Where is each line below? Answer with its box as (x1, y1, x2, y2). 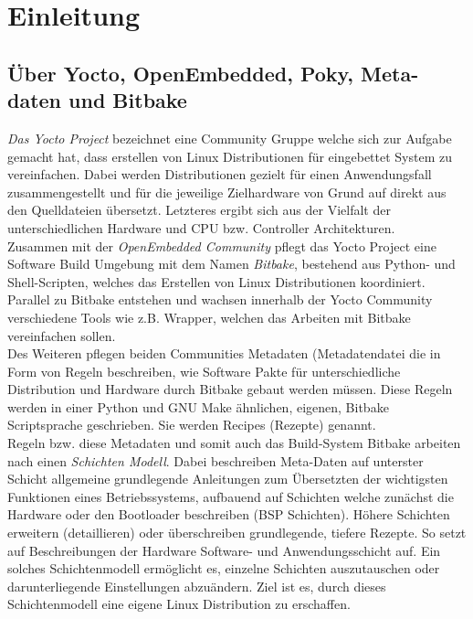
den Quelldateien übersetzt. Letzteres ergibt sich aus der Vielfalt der (7, 200, 391, 219)
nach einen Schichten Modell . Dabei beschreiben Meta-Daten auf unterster (7, 451, 424, 470)
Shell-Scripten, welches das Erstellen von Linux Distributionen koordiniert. (7, 272, 426, 291)
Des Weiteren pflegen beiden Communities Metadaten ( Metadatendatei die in (7, 344, 441, 363)
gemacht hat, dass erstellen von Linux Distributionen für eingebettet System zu (7, 146, 453, 165)
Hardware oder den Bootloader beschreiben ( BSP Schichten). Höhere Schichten (7, 505, 450, 524)
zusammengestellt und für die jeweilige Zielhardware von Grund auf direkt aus (7, 182, 447, 201)
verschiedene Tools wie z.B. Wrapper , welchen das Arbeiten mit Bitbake (7, 307, 411, 326)
